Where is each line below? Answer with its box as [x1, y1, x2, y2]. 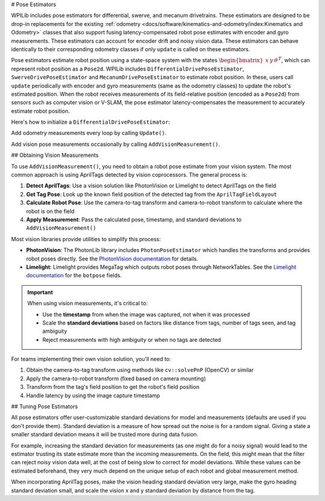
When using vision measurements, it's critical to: [27, 300, 148, 307]
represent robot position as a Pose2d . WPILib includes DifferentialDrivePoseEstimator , [11, 65, 244, 72]
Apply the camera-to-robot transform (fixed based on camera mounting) [26, 374, 206, 382]
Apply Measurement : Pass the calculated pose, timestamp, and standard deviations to [26, 216, 242, 223]
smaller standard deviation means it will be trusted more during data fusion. [11, 431, 199, 438]
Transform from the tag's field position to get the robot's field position [26, 383, 200, 391]
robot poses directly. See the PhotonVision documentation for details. [26, 255, 199, 262]
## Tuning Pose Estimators [11, 403, 78, 410]
